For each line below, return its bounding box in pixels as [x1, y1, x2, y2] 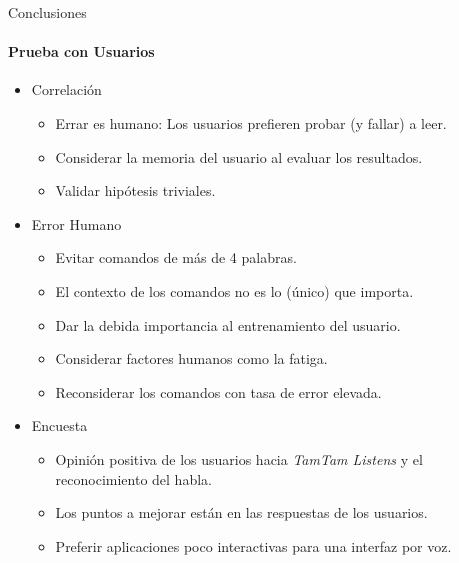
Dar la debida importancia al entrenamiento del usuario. [55, 314, 401, 335]
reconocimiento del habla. [55, 468, 212, 489]
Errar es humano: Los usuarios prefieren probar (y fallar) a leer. [55, 112, 447, 133]
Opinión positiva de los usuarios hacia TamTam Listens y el [55, 448, 423, 469]
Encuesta [31, 415, 88, 436]
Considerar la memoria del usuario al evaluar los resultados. [55, 146, 423, 167]
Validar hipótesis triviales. [55, 180, 216, 201]
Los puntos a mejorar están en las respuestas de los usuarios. [55, 502, 428, 523]
